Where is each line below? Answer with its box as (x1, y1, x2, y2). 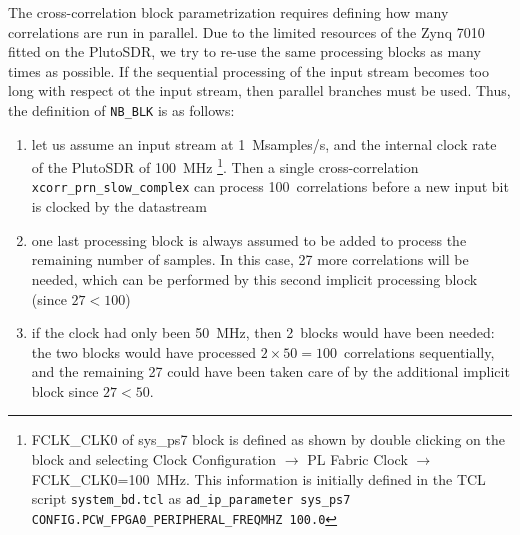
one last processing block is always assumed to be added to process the (31, 229, 467, 250)
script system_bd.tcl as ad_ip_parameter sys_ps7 (31, 488, 351, 509)
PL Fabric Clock (307, 449, 408, 470)
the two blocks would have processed (31, 341, 257, 362)
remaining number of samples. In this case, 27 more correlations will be (31, 249, 469, 270)
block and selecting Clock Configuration (31, 449, 277, 470)
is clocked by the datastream (31, 196, 207, 217)
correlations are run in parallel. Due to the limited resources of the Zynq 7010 (8, 21, 485, 42)
